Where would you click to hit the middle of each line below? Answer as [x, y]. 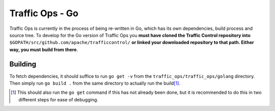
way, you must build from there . [44, 49]
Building [23, 64]
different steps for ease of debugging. [59, 99]
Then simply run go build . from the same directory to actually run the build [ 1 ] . [95, 83]
